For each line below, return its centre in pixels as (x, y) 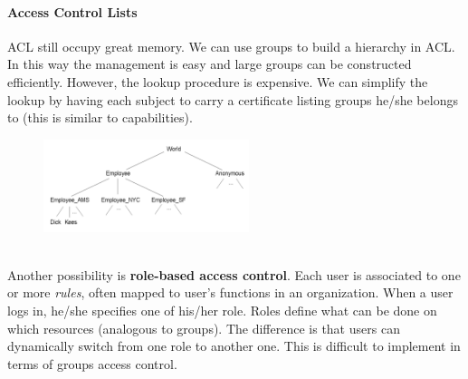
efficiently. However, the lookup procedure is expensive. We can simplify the (218, 81)
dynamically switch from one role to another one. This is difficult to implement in (234, 346)
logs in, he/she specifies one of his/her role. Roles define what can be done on (222, 310)
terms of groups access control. (92, 363)
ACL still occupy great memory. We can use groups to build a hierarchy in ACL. (231, 46)
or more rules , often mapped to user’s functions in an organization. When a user (230, 292)
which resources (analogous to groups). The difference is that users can (204, 328)
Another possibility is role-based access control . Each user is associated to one (234, 274)
